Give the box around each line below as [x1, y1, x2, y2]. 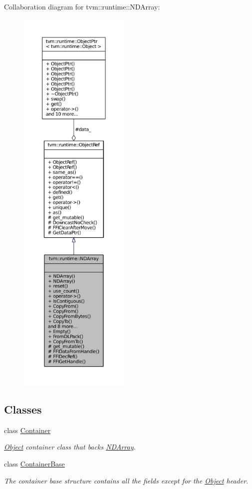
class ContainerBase [4, 458, 65, 469]
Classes [4, 401, 42, 417]
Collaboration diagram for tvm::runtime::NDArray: [4, 1, 160, 11]
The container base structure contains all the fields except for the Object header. [4, 475, 249, 486]
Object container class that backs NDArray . [4, 442, 136, 452]
